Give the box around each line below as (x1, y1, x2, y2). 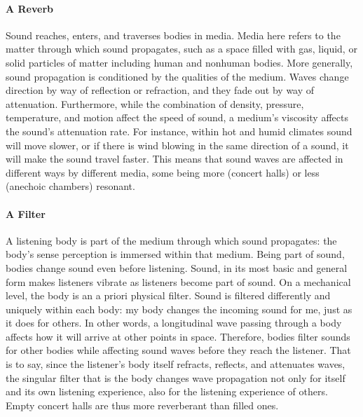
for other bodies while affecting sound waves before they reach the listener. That (6, 343, 351, 357)
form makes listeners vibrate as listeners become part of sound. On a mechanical (6, 274, 351, 289)
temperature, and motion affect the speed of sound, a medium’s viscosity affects (6, 110, 348, 125)
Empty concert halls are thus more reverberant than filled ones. (6, 397, 279, 412)
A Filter (6, 206, 46, 221)
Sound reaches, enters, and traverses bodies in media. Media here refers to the (6, 27, 341, 42)
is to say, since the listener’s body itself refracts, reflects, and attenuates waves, (6, 357, 345, 371)
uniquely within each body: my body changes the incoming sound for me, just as (6, 301, 352, 316)
